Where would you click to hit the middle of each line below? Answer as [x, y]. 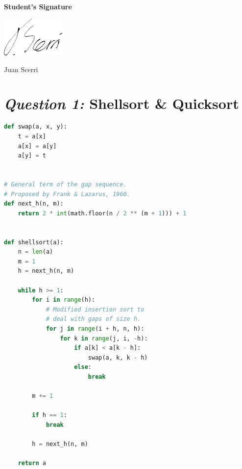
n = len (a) [36, 252]
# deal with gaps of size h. [93, 319]
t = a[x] [32, 137]
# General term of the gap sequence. [65, 185]
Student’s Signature [38, 6]
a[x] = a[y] [37, 146]
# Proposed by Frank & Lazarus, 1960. [67, 194]
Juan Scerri [21, 69]
